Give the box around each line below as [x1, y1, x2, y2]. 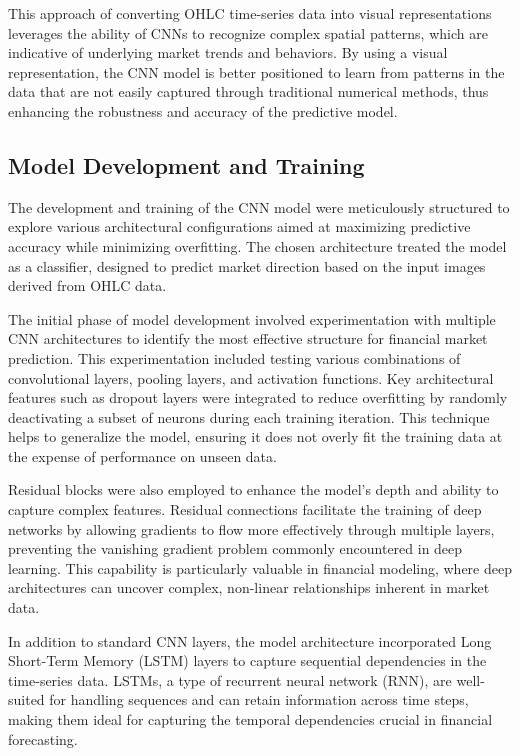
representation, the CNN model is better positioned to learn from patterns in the [8, 61, 505, 82]
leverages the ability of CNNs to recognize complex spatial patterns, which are [8, 22, 488, 43]
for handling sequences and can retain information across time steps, [49, 689, 469, 710]
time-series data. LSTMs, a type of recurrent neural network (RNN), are [8, 669, 452, 690]
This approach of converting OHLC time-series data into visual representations [8, 3, 492, 23]
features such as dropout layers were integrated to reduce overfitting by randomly [8, 387, 508, 408]
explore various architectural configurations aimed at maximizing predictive [8, 216, 471, 237]
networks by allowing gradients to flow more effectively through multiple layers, [8, 518, 495, 539]
